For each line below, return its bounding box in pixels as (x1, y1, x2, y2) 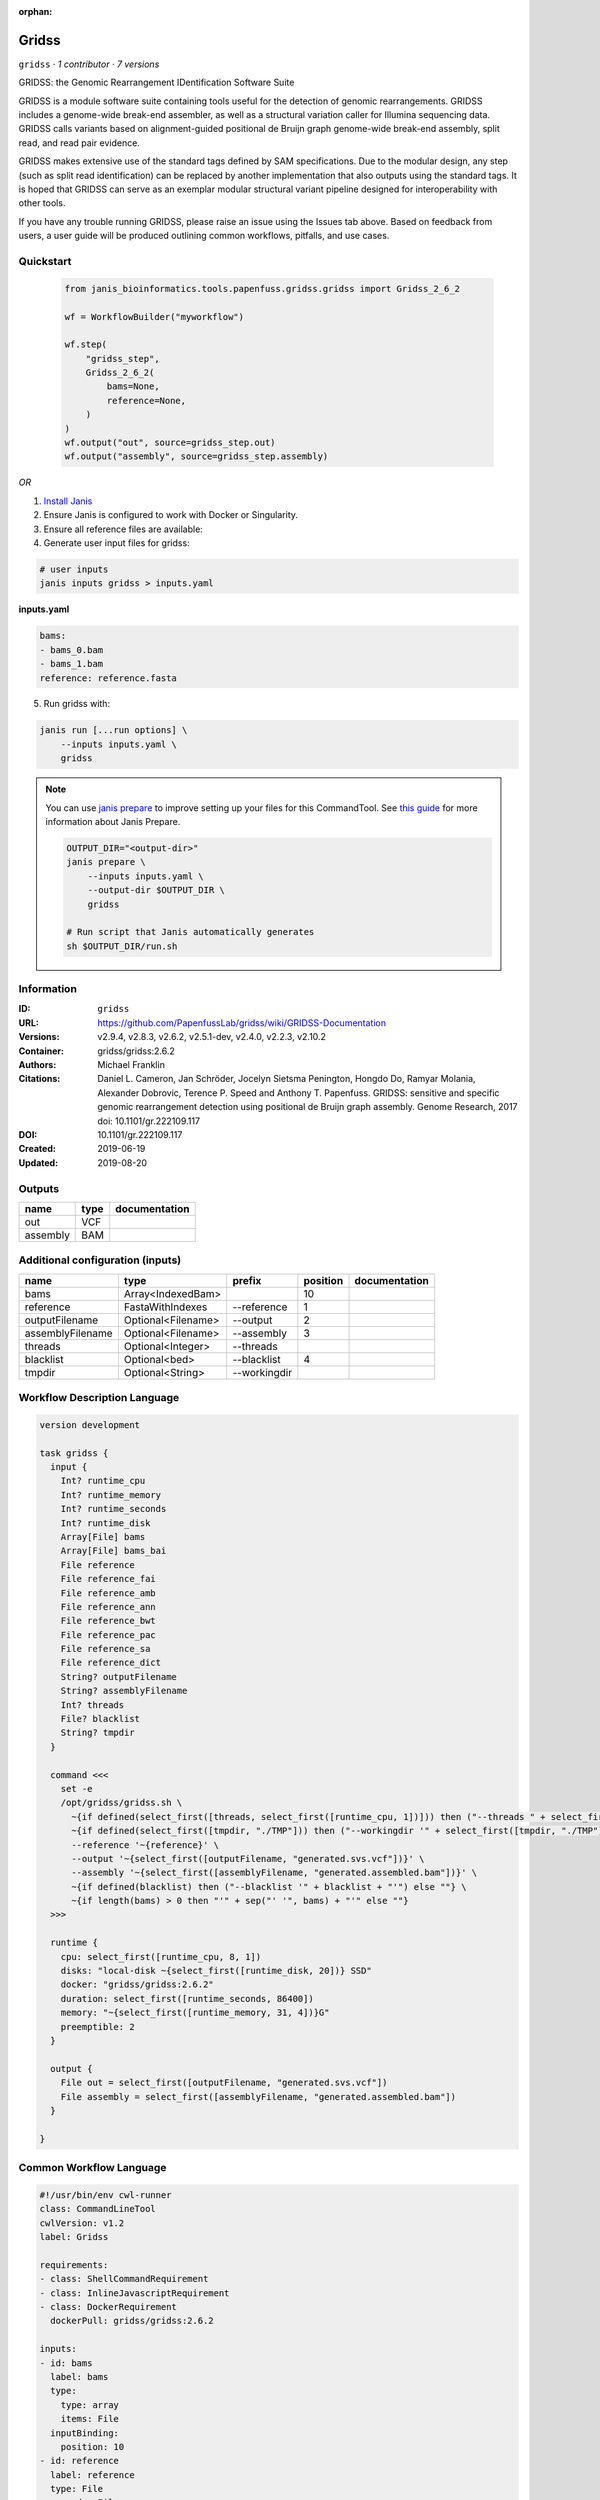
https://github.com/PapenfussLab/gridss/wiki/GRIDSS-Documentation (97, 1016, 387, 1029)
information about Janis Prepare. (45, 816, 181, 828)
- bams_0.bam (39, 644, 104, 655)
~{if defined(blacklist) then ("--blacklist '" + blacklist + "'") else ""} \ (71, 1881, 467, 1892)
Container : (18, 1045, 65, 1057)
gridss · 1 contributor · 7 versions (18, 58, 160, 70)
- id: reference (39, 2455, 120, 2467)
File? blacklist (60, 1713, 140, 1725)
